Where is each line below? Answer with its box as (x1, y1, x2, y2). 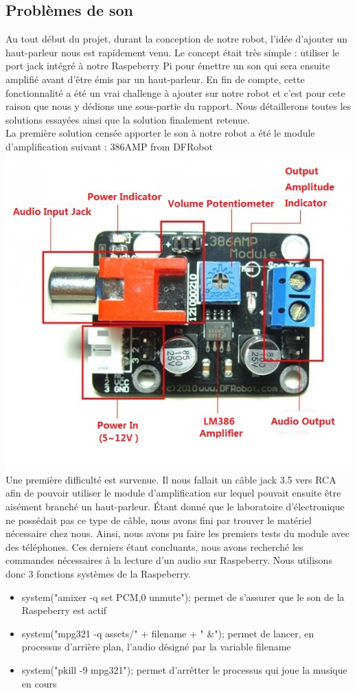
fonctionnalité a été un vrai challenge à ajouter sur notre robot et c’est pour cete (5, 85, 345, 100)
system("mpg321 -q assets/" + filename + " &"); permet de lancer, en (21, 626, 314, 640)
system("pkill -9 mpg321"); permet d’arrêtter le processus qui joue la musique (21, 662, 347, 677)
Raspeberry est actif (21, 603, 107, 617)
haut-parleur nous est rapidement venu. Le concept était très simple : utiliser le (5, 45, 340, 59)
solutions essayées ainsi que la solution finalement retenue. (5, 112, 250, 126)
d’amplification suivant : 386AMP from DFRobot (5, 139, 213, 153)
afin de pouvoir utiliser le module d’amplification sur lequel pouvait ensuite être (5, 486, 341, 500)
